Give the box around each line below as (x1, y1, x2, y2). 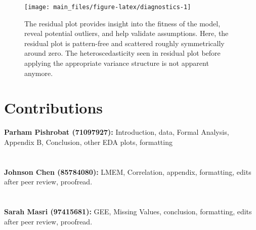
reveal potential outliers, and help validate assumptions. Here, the (24, 28, 229, 39)
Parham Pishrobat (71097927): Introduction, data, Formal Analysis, (4, 127, 229, 137)
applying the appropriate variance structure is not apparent (24, 58, 209, 68)
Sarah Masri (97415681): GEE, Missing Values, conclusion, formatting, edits (4, 206, 252, 217)
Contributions (4, 97, 103, 118)
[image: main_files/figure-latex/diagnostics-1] (24, 4, 191, 11)
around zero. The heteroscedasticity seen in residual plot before (24, 48, 221, 58)
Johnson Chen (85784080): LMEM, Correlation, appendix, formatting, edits (4, 166, 251, 177)
